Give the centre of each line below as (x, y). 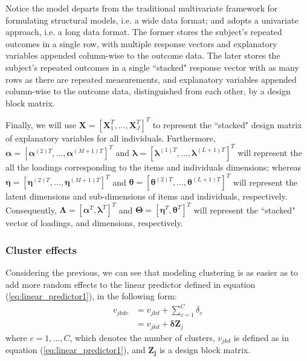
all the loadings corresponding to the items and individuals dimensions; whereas (153, 167)
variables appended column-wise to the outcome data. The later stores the (143, 55)
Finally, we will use (41, 124)
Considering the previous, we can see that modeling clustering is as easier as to (152, 272)
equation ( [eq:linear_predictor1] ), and (76, 349)
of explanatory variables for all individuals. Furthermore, (111, 138)
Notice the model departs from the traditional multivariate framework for (142, 8)
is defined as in (261, 337)
